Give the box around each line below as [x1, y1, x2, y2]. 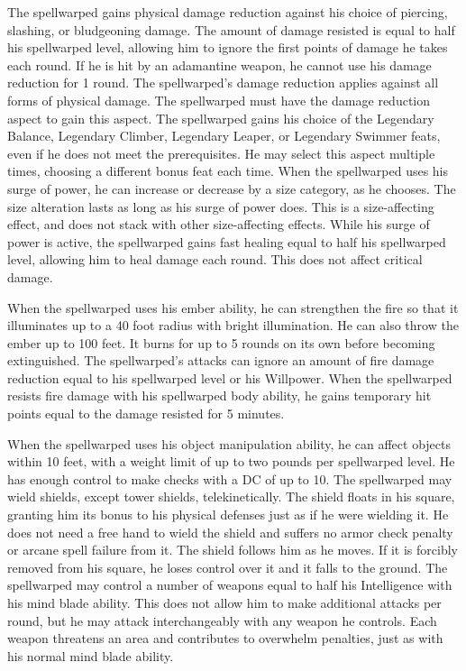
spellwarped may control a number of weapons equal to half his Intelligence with [7, 575, 452, 594]
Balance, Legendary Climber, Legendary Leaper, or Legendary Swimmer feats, [7, 126, 441, 145]
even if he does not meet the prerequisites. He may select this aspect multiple [7, 143, 435, 162]
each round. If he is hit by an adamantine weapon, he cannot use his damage [7, 55, 432, 74]
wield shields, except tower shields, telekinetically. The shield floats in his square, [7, 487, 455, 506]
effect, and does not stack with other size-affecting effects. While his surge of [7, 215, 430, 234]
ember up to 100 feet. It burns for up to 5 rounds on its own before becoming [7, 333, 435, 352]
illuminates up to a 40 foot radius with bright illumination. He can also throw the [7, 316, 459, 335]
